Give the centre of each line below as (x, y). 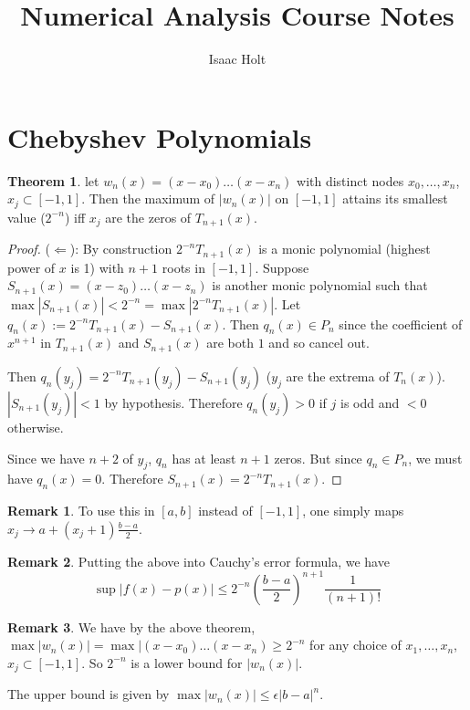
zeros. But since (318, 458)
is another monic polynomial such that (320, 285)
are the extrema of (338, 376)
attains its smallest (395, 198)
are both (230, 343)
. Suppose (282, 267)
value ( (26, 217)
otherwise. (36, 427)
